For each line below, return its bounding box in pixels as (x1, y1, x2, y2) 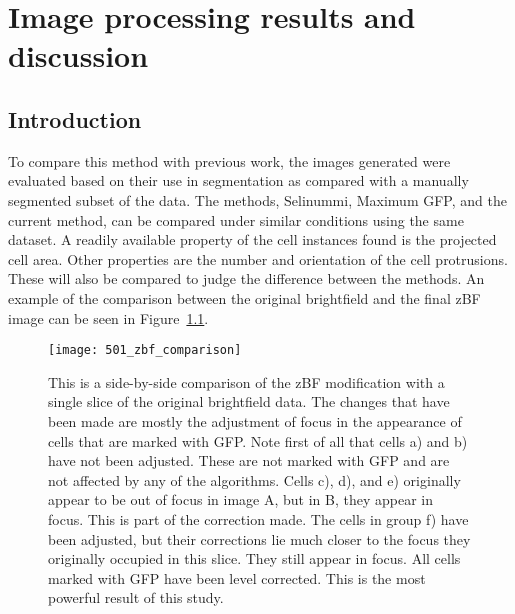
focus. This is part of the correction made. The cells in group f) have (48, 508, 469, 529)
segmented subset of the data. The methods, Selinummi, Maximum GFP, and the (8, 189, 507, 210)
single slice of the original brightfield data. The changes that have (48, 391, 450, 412)
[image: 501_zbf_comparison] (48, 343, 242, 358)
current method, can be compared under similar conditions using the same (8, 209, 464, 230)
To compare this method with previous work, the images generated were (8, 150, 451, 171)
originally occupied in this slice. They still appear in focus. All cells (48, 548, 461, 569)
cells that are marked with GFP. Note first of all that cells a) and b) (48, 430, 468, 451)
